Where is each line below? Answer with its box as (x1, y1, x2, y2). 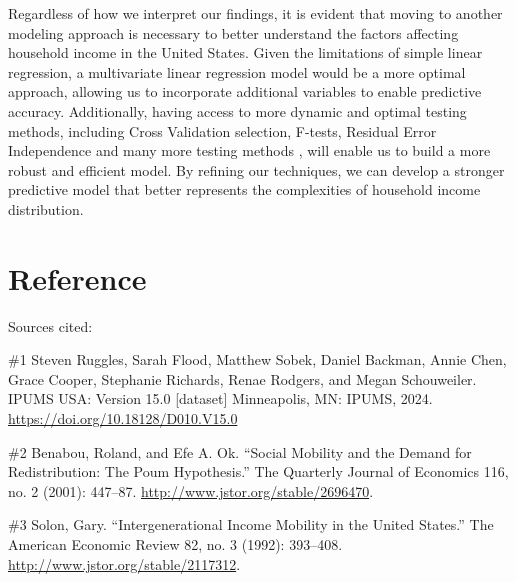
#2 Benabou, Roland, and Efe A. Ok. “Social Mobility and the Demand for (8, 441, 472, 462)
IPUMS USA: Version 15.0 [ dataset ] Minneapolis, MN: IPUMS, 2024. (8, 388, 433, 409)
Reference (8, 257, 147, 298)
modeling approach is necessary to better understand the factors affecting (8, 22, 459, 43)
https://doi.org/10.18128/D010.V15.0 (8, 408, 238, 429)
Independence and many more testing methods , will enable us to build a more (8, 140, 491, 161)
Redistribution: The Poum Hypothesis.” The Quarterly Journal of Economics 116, (8, 461, 509, 482)
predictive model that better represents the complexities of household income (8, 179, 481, 200)
